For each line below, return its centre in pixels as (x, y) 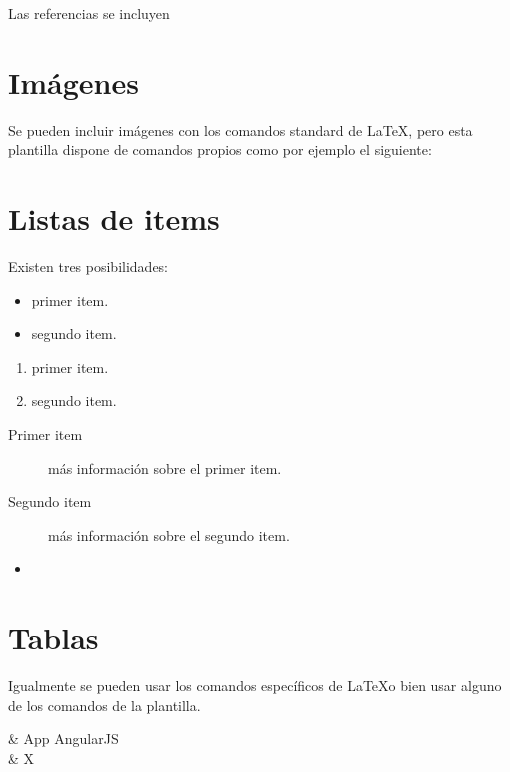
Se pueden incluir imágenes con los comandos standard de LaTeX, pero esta (240, 129)
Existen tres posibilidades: (88, 266)
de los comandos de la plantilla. (104, 704)
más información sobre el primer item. (165, 467)
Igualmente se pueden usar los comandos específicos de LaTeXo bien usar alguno (255, 685)
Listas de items (114, 218)
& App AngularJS (63, 738)
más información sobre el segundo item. (169, 534)
